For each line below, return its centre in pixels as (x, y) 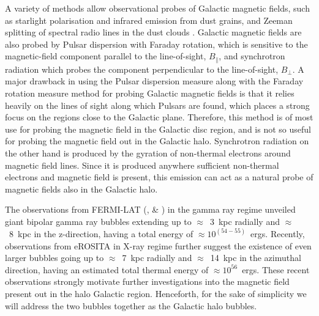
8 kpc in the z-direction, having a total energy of (101, 233)
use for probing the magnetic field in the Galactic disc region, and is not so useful (158, 129)
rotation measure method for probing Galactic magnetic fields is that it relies (150, 93)
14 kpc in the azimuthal (256, 258)
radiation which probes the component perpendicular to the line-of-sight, (142, 69)
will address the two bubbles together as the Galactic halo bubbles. (131, 305)
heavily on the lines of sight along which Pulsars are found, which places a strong (157, 105)
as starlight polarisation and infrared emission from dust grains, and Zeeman (149, 20)
